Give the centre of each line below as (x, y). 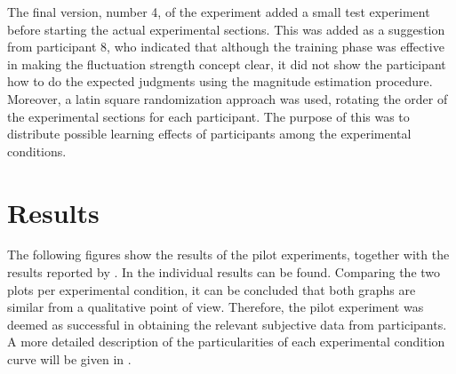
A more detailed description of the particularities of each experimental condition (226, 342)
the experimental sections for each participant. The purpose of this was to (208, 116)
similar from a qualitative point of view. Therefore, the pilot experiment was (216, 307)
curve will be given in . (69, 359)
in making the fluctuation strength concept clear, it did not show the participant (227, 64)
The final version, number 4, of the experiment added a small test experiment (219, 12)
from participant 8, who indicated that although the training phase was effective (226, 47)
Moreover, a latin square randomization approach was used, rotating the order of (228, 98)
